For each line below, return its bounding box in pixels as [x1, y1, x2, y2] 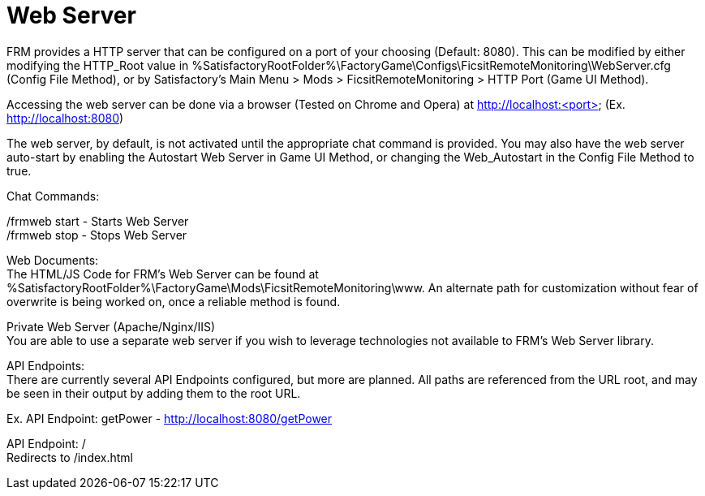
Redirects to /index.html [6, 450, 133, 464]
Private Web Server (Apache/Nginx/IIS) [6, 319, 216, 334]
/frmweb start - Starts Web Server [6, 213, 189, 228]
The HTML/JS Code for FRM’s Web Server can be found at [6, 266, 319, 281]
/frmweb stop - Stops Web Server [6, 227, 187, 242]
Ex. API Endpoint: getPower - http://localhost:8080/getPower [6, 411, 333, 425]
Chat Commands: [6, 188, 100, 203]
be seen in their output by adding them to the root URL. [6, 386, 301, 400]
